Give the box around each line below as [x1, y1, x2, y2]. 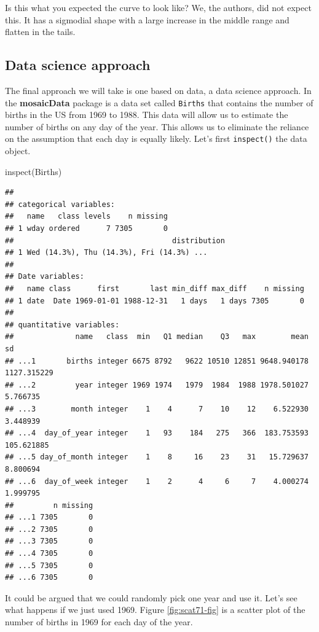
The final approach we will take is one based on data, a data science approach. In [5, 84, 312, 96]
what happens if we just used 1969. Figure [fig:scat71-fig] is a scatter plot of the [5, 603, 305, 616]
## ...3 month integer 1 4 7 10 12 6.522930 [5, 404, 309, 413]
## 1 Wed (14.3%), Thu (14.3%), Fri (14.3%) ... [5, 248, 208, 257]
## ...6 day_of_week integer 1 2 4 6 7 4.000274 [5, 477, 309, 486]
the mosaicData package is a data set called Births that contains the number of [5, 96, 313, 109]
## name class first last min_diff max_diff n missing [5, 284, 304, 294]
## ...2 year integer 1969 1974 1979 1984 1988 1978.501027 [5, 380, 309, 389]
